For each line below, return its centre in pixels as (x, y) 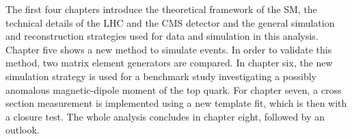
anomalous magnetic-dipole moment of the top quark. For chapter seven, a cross (174, 89)
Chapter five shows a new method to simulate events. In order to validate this (169, 49)
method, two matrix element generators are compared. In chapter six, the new (169, 63)
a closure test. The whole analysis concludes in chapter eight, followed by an (165, 116)
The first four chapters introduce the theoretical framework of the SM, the (161, 9)
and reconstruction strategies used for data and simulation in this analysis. (162, 36)
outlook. (23, 130)
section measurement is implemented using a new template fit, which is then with (176, 103)
